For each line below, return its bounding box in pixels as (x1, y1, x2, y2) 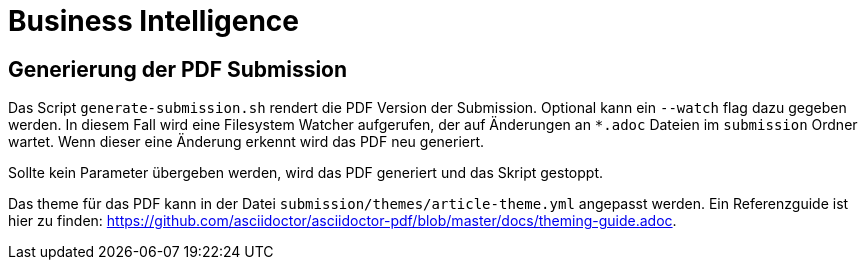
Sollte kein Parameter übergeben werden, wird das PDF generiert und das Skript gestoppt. (8, 164, 603, 182)
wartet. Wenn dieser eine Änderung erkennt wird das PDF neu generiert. (8, 133, 485, 151)
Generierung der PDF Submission (8, 56, 348, 82)
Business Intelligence (8, 4, 300, 38)
